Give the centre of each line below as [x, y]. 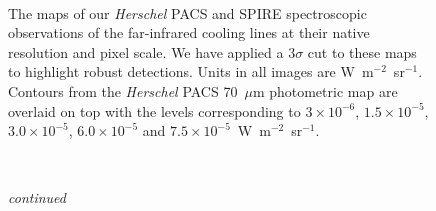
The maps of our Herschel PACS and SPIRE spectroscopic [187, 12]
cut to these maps [362, 51]
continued [37, 197]
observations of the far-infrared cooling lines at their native [189, 32]
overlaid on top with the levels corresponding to [154, 110]
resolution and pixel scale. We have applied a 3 [152, 51]
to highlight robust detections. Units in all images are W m [191, 71]
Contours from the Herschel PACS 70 [123, 90]
